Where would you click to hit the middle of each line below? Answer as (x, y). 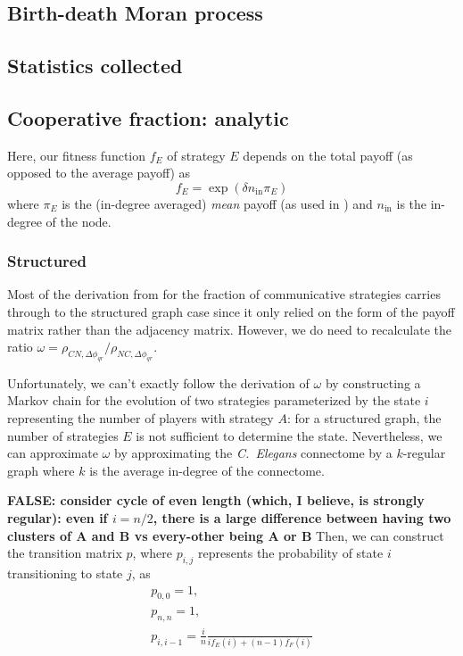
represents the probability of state (290, 553)
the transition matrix (65, 553)
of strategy (196, 155)
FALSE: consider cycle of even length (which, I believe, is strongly (216, 500)
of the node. (79, 221)
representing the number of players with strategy (141, 418)
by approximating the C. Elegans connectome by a (253, 453)
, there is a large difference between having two (302, 518)
